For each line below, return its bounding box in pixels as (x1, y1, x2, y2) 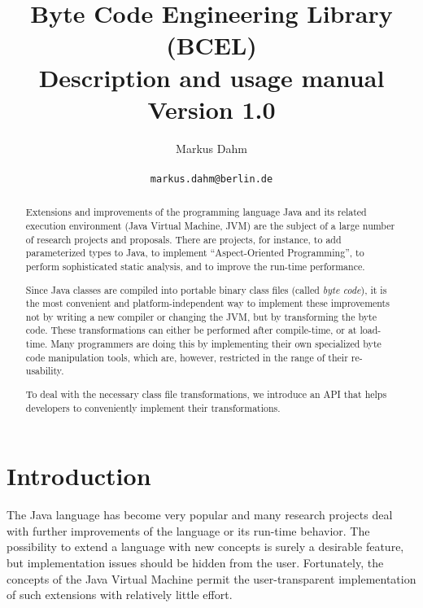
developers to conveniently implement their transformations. (25, 400, 281, 414)
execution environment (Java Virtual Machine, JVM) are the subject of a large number (25, 218, 395, 232)
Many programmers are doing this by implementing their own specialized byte (50, 337, 382, 351)
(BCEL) (166, 28, 257, 62)
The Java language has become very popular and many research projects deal (7, 506, 393, 523)
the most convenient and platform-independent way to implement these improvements (25, 296, 390, 310)
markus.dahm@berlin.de (150, 173, 273, 185)
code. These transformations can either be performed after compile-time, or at (25, 323, 357, 337)
